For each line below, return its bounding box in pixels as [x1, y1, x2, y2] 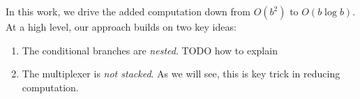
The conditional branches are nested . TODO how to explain [22, 43, 278, 57]
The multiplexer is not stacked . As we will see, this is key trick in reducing [22, 66, 340, 81]
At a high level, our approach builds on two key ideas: [6, 20, 237, 33]
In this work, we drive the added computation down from [6, 4, 250, 18]
